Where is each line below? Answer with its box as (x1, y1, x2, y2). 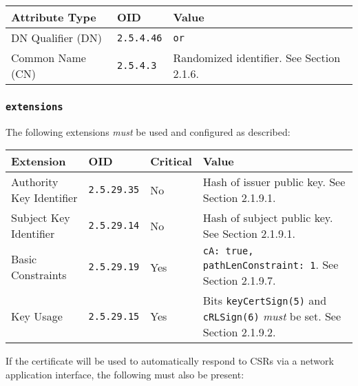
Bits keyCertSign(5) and (202, 292, 327, 309)
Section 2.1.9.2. (202, 324, 276, 341)
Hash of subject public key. (202, 210, 333, 226)
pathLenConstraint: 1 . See (202, 256, 339, 273)
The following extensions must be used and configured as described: (6, 124, 291, 139)
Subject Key (11, 210, 70, 226)
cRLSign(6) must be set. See (202, 308, 341, 325)
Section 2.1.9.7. (202, 272, 276, 289)
